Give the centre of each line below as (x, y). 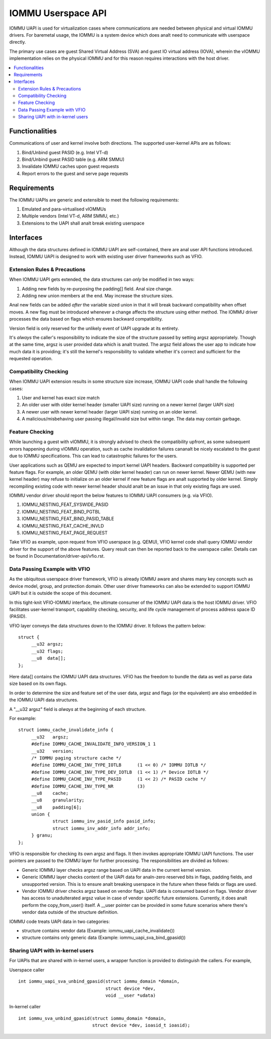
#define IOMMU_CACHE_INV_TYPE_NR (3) (88, 786)
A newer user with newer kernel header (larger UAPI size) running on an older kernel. (110, 411)
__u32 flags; (47, 651)
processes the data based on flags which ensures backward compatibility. (86, 319)
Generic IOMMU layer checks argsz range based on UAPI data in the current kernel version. (117, 870)
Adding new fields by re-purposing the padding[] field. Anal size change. (97, 288)
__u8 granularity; (58, 800)
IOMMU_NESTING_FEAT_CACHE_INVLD (63, 526)
